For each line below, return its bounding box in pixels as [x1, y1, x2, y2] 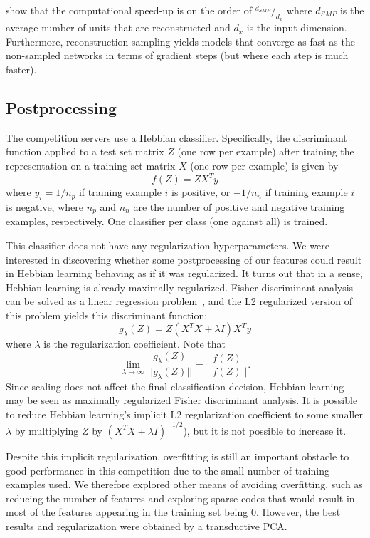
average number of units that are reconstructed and [6, 20, 231, 35]
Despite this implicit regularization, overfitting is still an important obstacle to [6, 448, 349, 463]
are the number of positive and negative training [133, 199, 345, 214]
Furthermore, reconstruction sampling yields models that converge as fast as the [6, 33, 355, 48]
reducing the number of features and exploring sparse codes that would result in [6, 490, 355, 505]
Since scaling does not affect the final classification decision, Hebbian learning [6, 378, 344, 393]
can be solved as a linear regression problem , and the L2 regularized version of [6, 294, 352, 309]
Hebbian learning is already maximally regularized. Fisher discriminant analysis [6, 279, 354, 294]
